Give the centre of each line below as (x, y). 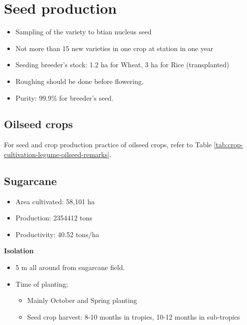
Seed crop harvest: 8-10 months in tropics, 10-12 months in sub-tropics (134, 316)
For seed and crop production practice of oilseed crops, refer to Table (108, 145)
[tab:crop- (228, 145)
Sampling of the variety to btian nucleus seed (83, 32)
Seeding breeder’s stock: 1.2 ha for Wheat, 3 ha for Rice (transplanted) (122, 65)
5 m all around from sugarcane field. (70, 267)
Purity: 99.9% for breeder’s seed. (65, 97)
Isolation (19, 251)
